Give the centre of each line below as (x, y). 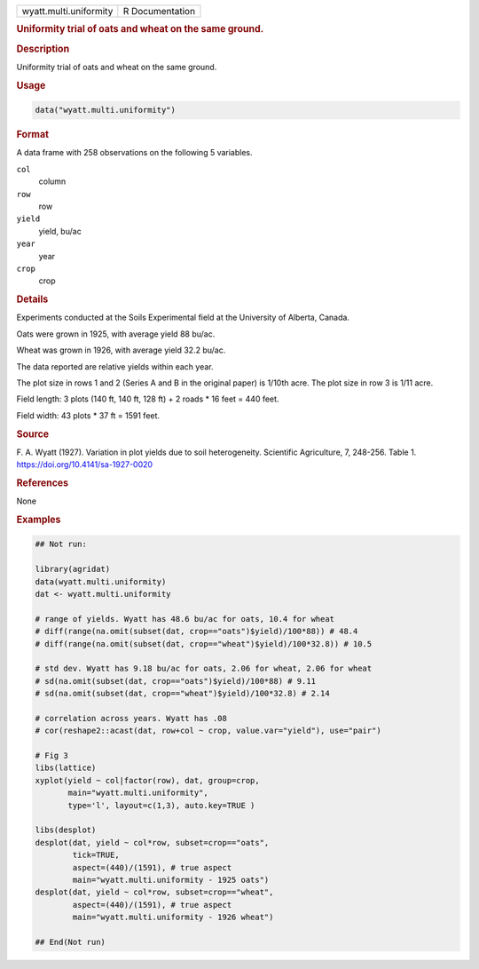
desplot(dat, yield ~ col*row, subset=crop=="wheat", (154, 892)
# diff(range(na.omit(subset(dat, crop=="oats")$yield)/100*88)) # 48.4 (196, 631)
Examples (39, 520)
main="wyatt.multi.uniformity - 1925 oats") (171, 880)
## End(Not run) (71, 942)
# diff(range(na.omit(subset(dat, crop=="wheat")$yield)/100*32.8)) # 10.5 (204, 643)
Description (43, 49)
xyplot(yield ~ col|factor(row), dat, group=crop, (148, 780)
